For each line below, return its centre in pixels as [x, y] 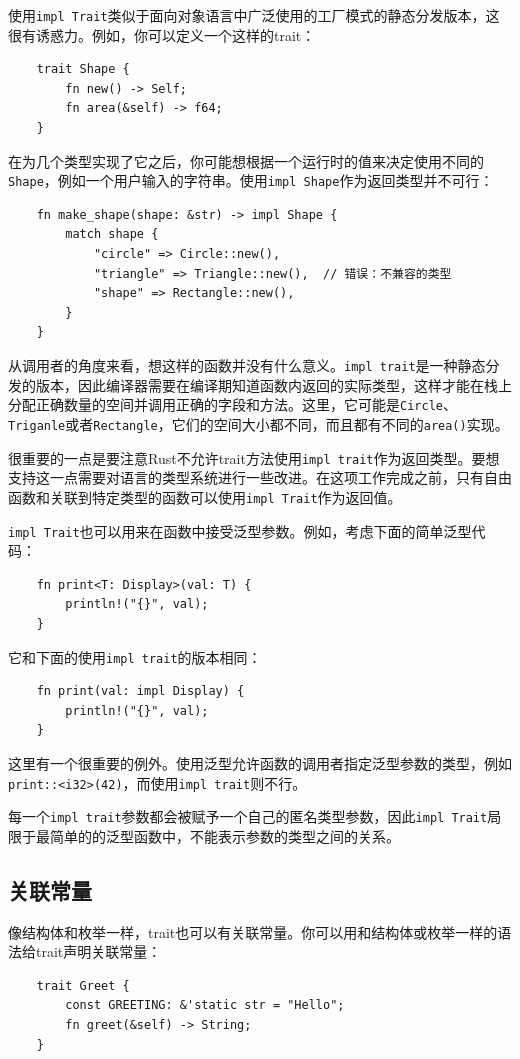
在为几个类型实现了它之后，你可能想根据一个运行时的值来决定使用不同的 [246, 160]
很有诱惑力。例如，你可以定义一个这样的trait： [162, 34]
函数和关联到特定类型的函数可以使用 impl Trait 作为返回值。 [205, 496]
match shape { [112, 234]
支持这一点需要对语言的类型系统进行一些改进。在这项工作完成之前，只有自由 [260, 477]
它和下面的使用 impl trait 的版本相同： [135, 656]
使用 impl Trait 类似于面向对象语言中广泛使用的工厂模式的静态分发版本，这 [254, 15]
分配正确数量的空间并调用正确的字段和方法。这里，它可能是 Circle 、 [232, 404]
